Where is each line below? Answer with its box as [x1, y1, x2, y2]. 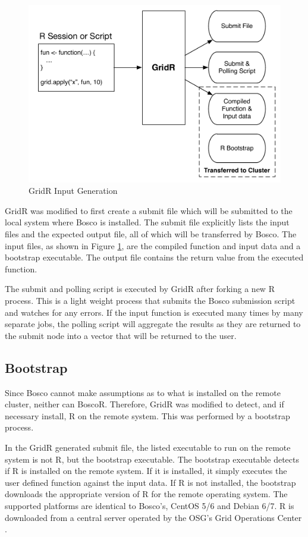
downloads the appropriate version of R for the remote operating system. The [5, 488, 288, 500]
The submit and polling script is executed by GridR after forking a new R [5, 282, 275, 295]
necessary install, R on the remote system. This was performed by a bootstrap [5, 409, 290, 422]
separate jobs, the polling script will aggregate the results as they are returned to [5, 318, 301, 330]
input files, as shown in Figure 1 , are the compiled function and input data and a [5, 239, 301, 252]
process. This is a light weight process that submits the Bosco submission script [5, 294, 296, 306]
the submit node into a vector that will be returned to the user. [5, 329, 237, 341]
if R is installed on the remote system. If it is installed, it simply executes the [5, 464, 287, 477]
